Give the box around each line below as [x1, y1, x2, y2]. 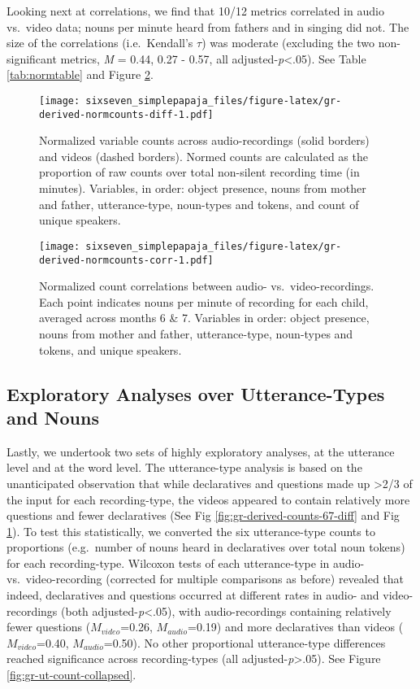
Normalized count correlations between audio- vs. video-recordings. [39, 277, 375, 294]
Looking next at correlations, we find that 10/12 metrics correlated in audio [6, 2, 384, 19]
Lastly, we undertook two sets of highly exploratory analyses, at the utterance [6, 443, 395, 460]
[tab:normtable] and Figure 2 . [6, 66, 154, 83]
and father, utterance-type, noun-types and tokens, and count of [39, 195, 359, 212]
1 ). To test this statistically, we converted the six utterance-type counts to [6, 522, 375, 539]
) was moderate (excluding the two [201, 34, 375, 51]
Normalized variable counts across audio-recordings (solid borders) [39, 132, 370, 149]
